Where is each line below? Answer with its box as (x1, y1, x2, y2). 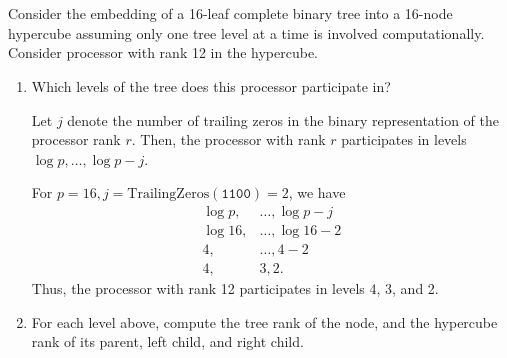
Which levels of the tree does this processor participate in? (31, 75, 391, 96)
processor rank (31, 129, 121, 150)
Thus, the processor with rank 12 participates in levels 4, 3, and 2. (31, 278, 439, 299)
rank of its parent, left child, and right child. (31, 331, 304, 352)
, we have (288, 182, 346, 203)
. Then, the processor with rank (131, 129, 326, 150)
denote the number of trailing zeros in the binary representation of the (67, 109, 500, 130)
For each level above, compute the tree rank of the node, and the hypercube (31, 311, 498, 332)
